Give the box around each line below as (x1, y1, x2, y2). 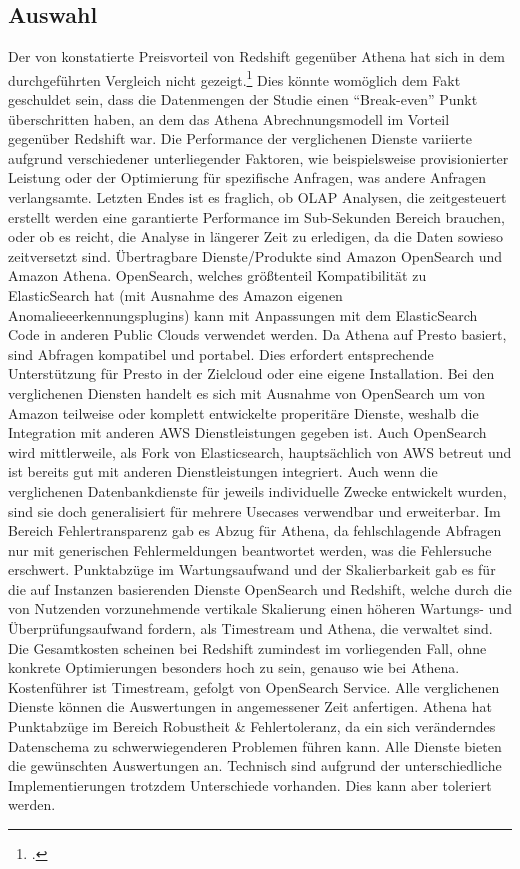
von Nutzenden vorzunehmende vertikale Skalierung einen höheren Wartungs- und (8, 598, 512, 619)
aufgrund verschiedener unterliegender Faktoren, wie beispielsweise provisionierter (8, 147, 509, 168)
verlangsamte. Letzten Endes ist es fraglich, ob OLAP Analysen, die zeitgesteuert (8, 187, 507, 208)
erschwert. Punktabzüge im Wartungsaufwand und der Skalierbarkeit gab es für (8, 559, 496, 580)
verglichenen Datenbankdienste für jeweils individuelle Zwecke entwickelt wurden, (8, 480, 507, 501)
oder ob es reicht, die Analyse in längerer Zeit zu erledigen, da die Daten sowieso (8, 226, 503, 247)
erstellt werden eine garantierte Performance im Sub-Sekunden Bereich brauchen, (8, 206, 505, 227)
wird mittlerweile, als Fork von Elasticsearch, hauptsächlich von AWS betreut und (8, 441, 512, 462)
